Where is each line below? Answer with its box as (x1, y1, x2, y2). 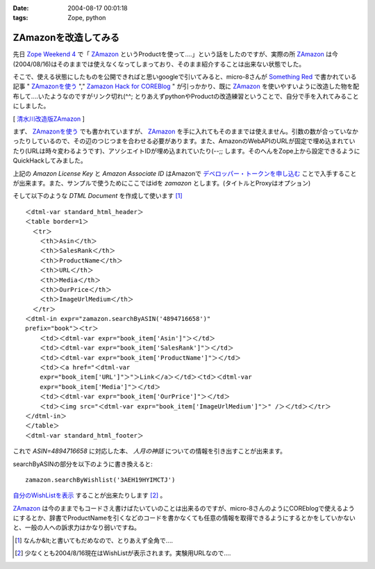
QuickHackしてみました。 (12, 156, 87, 165)
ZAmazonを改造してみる (12, 32, 119, 44)
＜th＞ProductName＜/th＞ (39, 256, 123, 264)
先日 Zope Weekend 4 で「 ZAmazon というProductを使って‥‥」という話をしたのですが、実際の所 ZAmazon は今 (12, 50, 338, 58)
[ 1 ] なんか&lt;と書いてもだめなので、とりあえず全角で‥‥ (15, 536, 174, 545)
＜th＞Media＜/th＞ (39, 276, 101, 284)
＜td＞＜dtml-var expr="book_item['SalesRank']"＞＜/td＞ (39, 344, 234, 352)
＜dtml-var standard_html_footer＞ (25, 431, 144, 439)
